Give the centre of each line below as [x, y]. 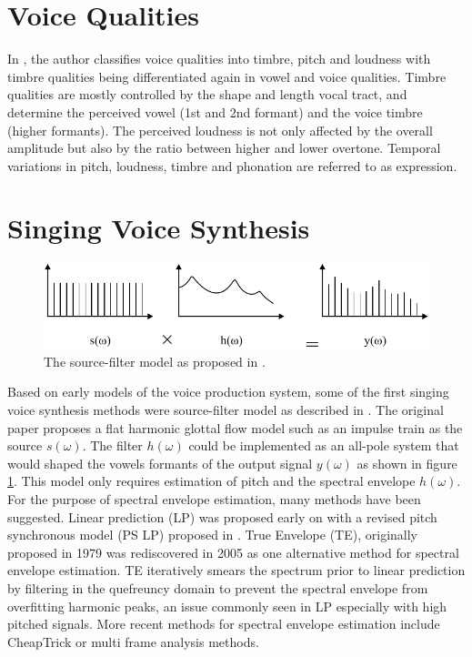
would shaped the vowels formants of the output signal [160, 463]
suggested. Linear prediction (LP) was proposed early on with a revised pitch [222, 516]
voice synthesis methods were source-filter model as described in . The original [226, 410]
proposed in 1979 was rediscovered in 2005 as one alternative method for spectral [233, 552]
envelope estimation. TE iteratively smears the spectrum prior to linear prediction [236, 570]
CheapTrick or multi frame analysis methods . [133, 641]
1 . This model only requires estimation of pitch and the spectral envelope [211, 481]
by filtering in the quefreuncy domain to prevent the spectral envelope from [218, 587]
